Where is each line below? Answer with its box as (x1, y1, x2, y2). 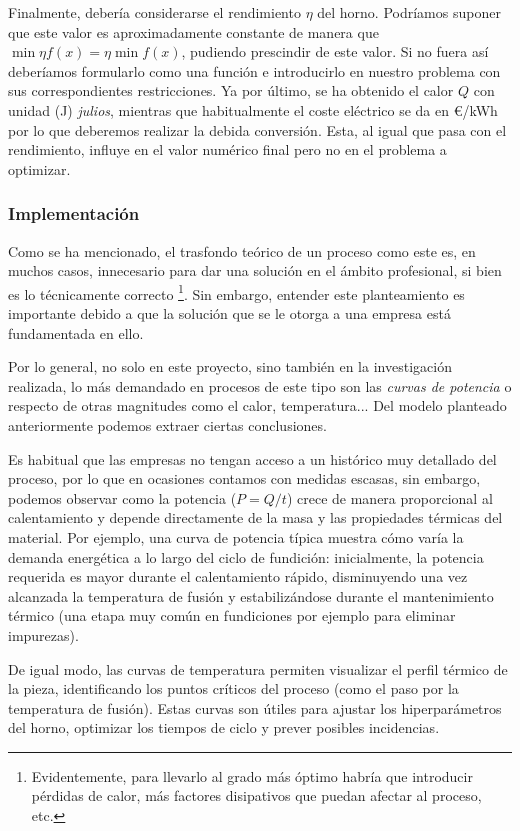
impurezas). (8, 624, 79, 645)
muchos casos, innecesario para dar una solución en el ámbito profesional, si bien (8, 260, 502, 281)
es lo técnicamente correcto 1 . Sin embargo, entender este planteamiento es (8, 280, 465, 304)
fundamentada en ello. (8, 322, 144, 343)
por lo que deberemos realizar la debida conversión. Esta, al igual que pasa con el (8, 119, 507, 140)
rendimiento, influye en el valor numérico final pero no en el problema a (8, 139, 447, 160)
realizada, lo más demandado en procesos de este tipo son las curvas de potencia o (8, 375, 512, 396)
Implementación (8, 201, 140, 226)
